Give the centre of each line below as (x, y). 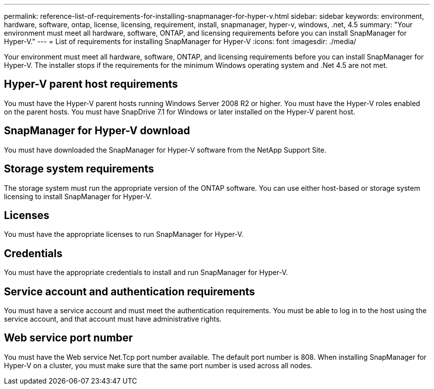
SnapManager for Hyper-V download (97, 131)
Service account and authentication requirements (130, 291)
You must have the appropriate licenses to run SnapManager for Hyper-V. (124, 234)
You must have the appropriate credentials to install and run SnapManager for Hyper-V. (146, 273)
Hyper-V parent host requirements (91, 84)
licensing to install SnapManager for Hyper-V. (78, 196)
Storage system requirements (79, 169)
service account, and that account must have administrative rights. (113, 319)
